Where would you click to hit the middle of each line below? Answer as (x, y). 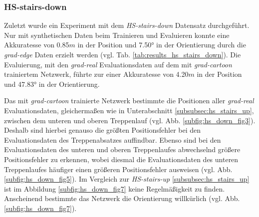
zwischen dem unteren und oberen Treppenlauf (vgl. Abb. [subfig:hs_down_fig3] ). (130, 120)
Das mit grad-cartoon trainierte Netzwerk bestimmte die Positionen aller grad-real (129, 101)
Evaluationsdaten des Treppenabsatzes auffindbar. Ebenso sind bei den (113, 139)
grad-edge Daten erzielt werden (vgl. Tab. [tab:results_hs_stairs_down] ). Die (123, 54)
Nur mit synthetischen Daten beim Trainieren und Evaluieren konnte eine (117, 35)
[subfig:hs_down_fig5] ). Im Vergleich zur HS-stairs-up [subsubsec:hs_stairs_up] (127, 179)
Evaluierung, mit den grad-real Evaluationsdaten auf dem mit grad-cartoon (118, 64)
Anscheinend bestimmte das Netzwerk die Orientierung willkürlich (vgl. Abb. (122, 198)
